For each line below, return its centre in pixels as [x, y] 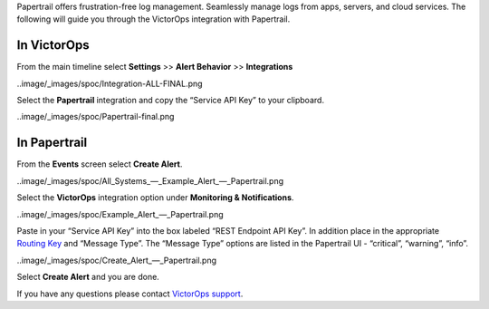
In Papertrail [52, 143]
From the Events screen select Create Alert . [100, 164]
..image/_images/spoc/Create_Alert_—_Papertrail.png [117, 260]
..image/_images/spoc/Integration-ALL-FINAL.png [110, 83]
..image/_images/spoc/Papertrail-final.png [96, 117]
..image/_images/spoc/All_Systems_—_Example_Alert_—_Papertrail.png [150, 180]
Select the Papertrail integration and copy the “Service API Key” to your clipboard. [171, 101]
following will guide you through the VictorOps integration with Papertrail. [153, 19]
